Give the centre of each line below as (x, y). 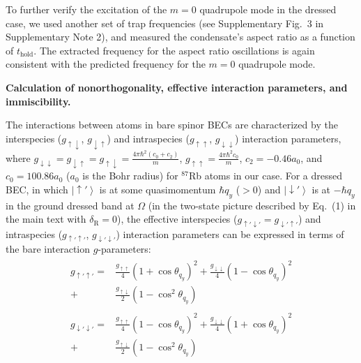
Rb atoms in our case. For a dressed (266, 176)
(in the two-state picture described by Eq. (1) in (252, 205)
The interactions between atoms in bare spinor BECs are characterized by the (172, 125)
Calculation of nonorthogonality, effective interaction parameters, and (177, 87)
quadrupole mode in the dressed (268, 9)
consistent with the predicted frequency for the (106, 64)
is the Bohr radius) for (130, 176)
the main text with (46, 219)
